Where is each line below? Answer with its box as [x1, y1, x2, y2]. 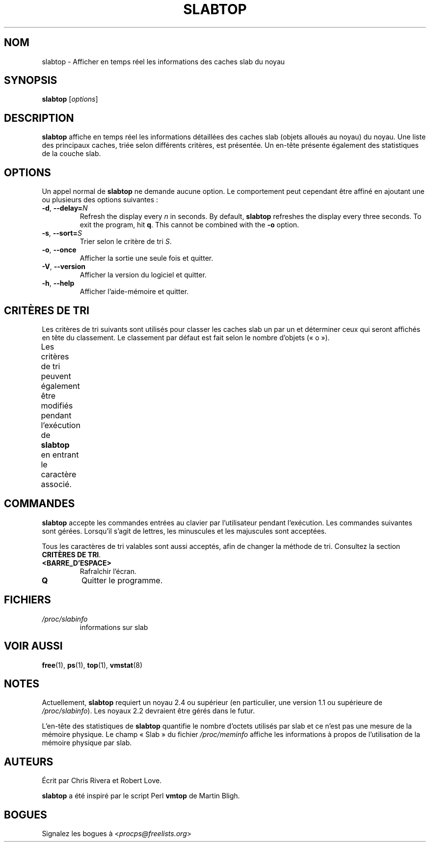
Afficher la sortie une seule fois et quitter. [80, 254, 214, 263]
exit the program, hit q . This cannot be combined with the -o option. [80, 220, 299, 229]
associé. [41, 479, 72, 489]
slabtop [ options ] [42, 95, 98, 104]
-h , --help [42, 279, 75, 288]
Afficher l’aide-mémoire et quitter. [80, 287, 189, 296]
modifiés [41, 400, 73, 410]
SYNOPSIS [4, 74, 57, 87]
